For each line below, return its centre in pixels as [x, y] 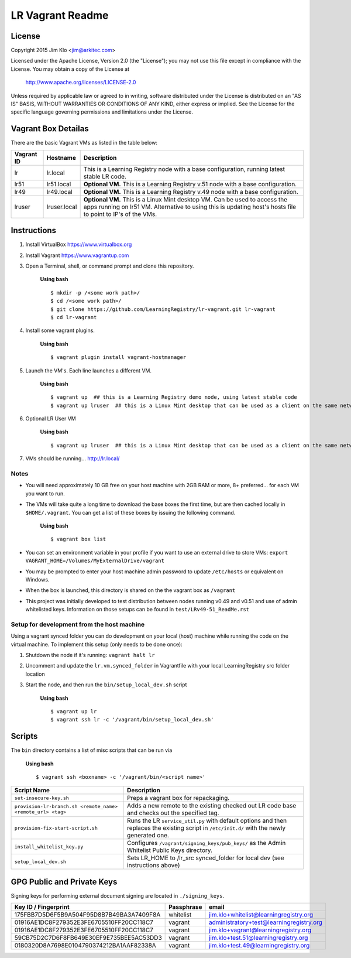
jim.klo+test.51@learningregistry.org [258, 938]
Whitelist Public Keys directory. [170, 850]
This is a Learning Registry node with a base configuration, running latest [184, 169]
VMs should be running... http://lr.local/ [73, 459]
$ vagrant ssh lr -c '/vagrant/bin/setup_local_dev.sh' [132, 720]
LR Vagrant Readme [60, 15]
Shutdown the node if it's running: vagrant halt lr [90, 655]
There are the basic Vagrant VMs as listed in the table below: [84, 143]
